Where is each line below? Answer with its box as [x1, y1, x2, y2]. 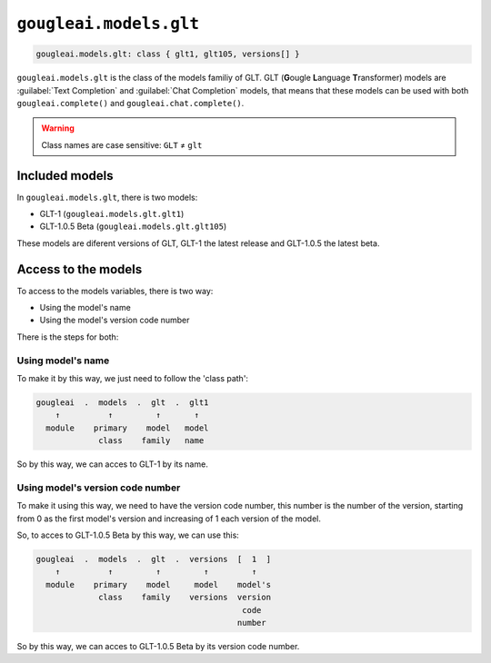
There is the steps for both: [16, 331, 119, 342]
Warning [41, 123, 75, 134]
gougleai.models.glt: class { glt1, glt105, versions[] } [35, 49, 300, 59]
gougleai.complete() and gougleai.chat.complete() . [16, 97, 245, 108]
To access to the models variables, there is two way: [16, 285, 214, 296]
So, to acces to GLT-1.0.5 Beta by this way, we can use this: [16, 529, 240, 540]
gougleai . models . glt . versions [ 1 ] [35, 554, 272, 565]
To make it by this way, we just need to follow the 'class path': [16, 372, 249, 383]
